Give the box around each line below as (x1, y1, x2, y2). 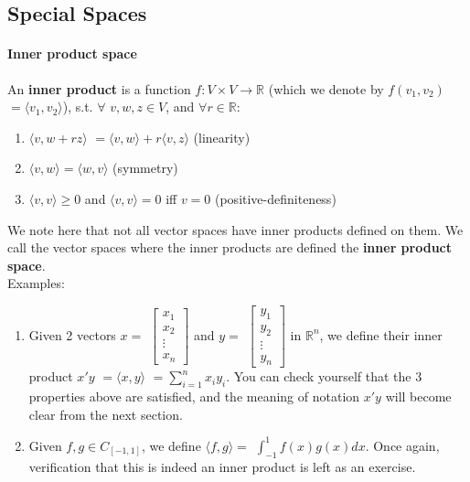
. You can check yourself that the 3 (226, 367, 422, 386)
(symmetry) (112, 158, 178, 177)
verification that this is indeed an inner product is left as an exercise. (28, 456, 416, 476)
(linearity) (193, 127, 251, 146)
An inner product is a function (7, 79, 191, 98)
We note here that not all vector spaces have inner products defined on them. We (7, 220, 464, 239)
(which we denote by (268, 79, 384, 98)
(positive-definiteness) (214, 188, 336, 208)
